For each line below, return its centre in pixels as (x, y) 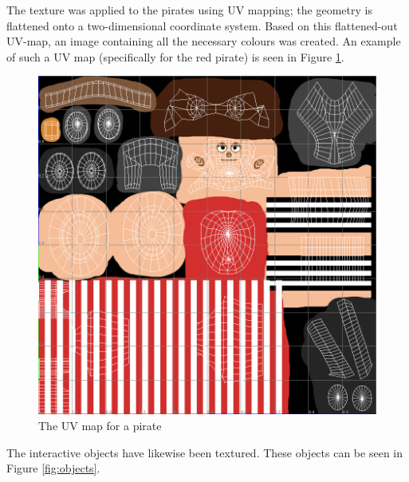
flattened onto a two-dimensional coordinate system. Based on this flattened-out (202, 25)
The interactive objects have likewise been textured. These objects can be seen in (204, 452)
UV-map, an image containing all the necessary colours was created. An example (204, 41)
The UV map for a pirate (100, 425)
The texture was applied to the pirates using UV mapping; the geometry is (189, 10)
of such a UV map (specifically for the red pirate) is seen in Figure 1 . (175, 56)
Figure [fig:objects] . (53, 468)
